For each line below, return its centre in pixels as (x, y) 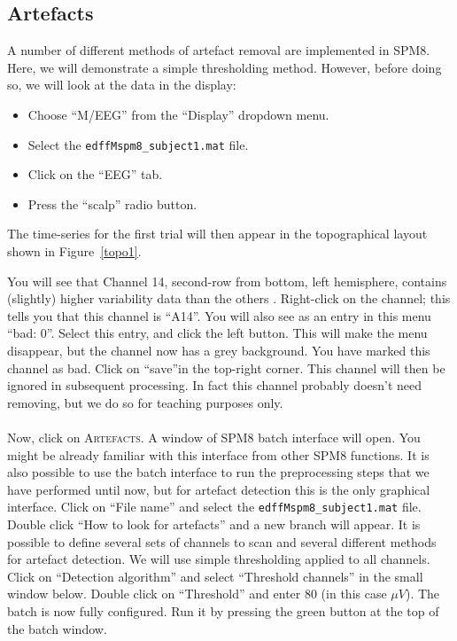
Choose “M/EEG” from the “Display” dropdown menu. (178, 114)
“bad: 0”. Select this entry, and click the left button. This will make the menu (217, 333)
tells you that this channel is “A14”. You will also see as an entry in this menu (219, 315)
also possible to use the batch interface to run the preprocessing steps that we (218, 472)
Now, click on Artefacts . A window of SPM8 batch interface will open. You (214, 437)
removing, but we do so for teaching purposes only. (145, 402)
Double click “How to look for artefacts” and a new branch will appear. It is (214, 524)
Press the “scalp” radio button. (112, 203)
